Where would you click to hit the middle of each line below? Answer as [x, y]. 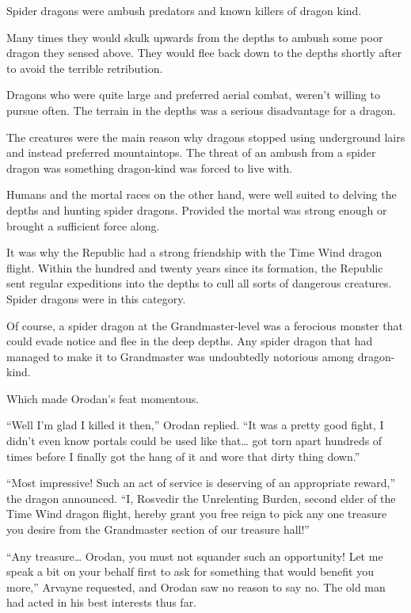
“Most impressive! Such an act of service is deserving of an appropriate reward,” [201, 483]
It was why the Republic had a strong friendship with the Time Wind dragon [194, 252]
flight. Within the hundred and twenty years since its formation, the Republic [195, 267]
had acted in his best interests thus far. [102, 602]
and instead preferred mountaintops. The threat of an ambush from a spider [191, 152]
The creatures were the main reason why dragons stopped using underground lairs [206, 137]
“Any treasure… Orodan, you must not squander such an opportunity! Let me [195, 556]
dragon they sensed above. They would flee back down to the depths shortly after [204, 53]
